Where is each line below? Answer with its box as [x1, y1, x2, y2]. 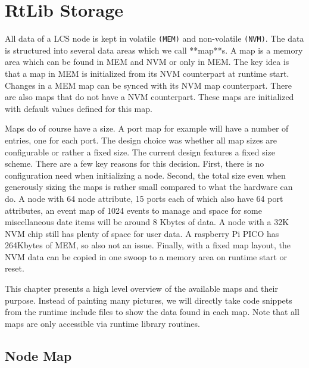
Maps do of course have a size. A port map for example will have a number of [5, 122, 289, 135]
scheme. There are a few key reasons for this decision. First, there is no [5, 157, 264, 170]
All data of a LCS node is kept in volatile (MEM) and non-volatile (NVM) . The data [5, 32, 304, 45]
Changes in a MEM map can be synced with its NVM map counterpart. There [5, 79, 292, 91]
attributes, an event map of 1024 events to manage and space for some [5, 204, 262, 216]
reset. [5, 262, 24, 275]
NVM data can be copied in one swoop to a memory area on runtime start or [5, 250, 287, 263]
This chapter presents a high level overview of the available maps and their [5, 282, 278, 295]
